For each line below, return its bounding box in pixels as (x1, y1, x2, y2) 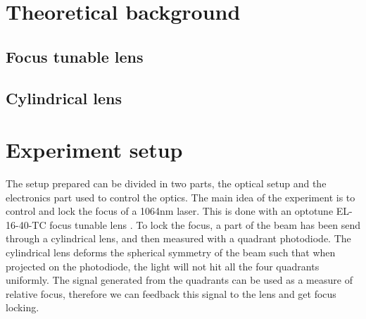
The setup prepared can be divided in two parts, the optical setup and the (6, 176, 327, 191)
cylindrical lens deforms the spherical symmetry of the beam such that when (6, 245, 336, 260)
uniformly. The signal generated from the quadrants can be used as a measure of (6, 273, 353, 287)
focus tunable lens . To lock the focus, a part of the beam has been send (49, 217, 361, 232)
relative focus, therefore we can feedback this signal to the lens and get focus (6, 286, 336, 301)
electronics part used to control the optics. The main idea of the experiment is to (6, 189, 355, 204)
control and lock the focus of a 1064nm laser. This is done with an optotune (6, 204, 334, 218)
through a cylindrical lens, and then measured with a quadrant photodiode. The (6, 231, 351, 246)
